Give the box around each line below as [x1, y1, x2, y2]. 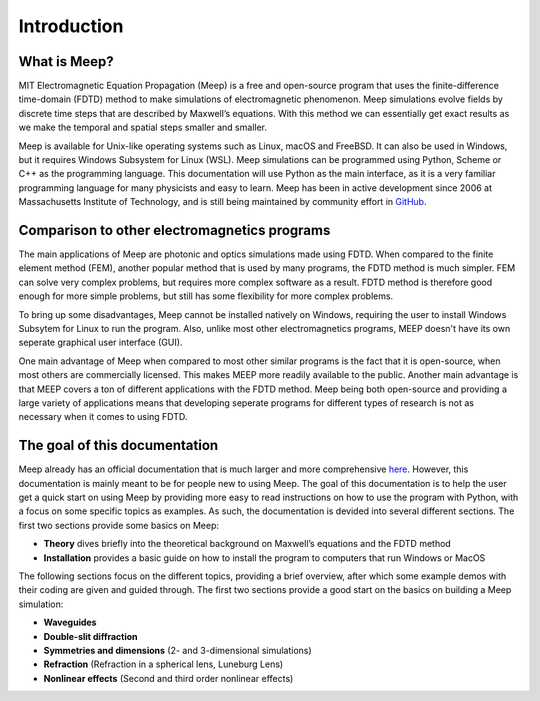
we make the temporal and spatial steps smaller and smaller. [18, 121, 268, 134]
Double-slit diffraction [43, 630, 139, 642]
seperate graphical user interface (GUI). [18, 336, 183, 349]
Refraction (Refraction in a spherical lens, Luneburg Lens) [43, 658, 284, 670]
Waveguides [43, 616, 97, 629]
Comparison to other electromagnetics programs [18, 222, 331, 239]
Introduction [18, 15, 124, 37]
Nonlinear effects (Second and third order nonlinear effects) [43, 672, 294, 684]
